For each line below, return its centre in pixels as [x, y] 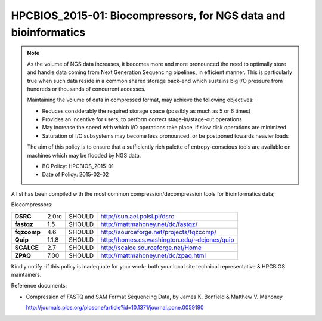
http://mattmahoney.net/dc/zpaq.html [153, 255]
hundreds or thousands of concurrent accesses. [86, 89]
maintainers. [26, 274]
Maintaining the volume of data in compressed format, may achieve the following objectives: [140, 100]
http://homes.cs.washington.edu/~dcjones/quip [167, 240]
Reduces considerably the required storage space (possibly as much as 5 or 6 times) [146, 111]
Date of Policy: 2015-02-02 [75, 175]
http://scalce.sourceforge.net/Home [151, 248]
